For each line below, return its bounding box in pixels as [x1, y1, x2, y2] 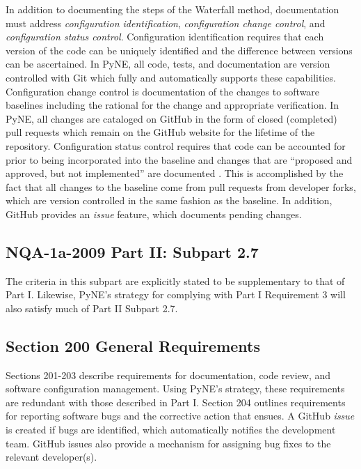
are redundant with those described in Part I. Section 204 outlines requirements [6, 394, 346, 409]
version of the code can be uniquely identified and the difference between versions [6, 43, 353, 57]
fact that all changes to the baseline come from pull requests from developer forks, [6, 179, 356, 194]
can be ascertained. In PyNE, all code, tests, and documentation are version [6, 56, 330, 71]
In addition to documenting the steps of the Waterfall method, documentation [6, 2, 339, 16]
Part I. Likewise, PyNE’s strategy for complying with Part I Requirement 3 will [6, 287, 346, 302]
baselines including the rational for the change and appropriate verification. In [6, 98, 339, 112]
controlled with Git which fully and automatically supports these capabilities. [6, 70, 336, 84]
